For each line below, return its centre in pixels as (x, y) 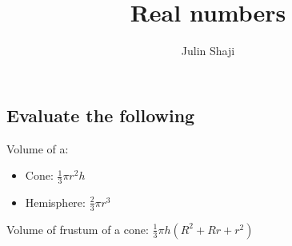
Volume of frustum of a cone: (78, 229)
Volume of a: (38, 148)
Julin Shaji (208, 51)
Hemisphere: (55, 202)
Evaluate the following (101, 115)
